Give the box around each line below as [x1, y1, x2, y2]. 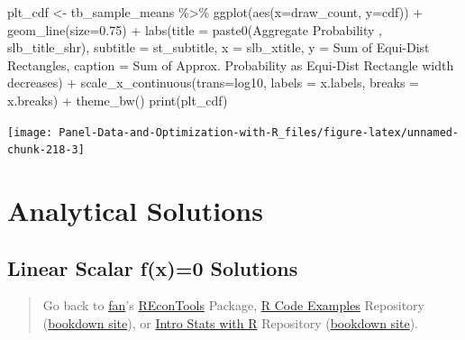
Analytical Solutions [7, 192, 263, 229]
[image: [7, 125, 53, 139]
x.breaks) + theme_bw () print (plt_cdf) [7, 90, 228, 109]
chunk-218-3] [7, 143, 85, 157]
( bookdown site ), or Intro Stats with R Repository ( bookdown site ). [42, 314, 419, 333]
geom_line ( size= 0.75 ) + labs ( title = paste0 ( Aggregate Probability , [7, 20, 382, 39]
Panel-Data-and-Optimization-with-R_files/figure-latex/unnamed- [59, 125, 460, 139]
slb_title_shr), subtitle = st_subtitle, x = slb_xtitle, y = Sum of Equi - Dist [7, 38, 430, 57]
